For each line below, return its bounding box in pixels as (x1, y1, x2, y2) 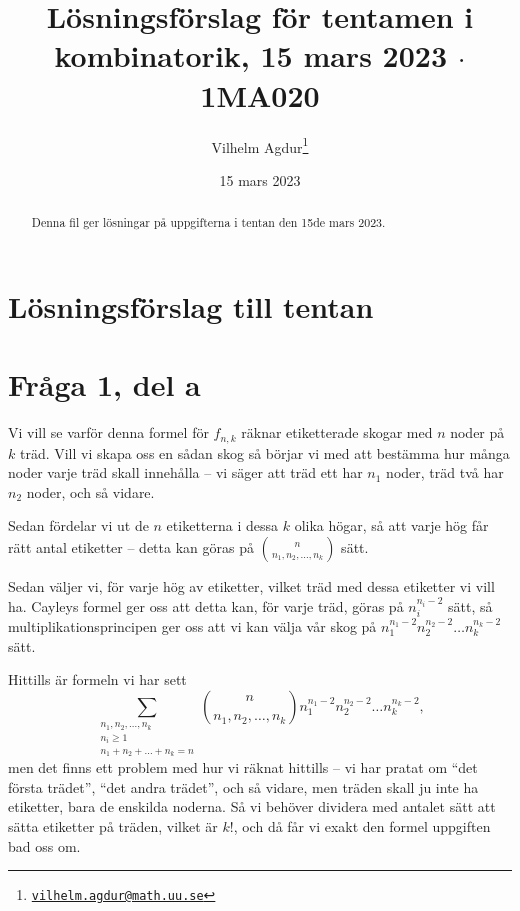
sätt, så (447, 595, 493, 616)
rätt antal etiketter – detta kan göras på (8, 536, 254, 557)
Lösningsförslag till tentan (8, 285, 374, 326)
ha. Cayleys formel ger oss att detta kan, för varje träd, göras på (8, 595, 404, 616)
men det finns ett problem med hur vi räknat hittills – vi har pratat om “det (8, 757, 478, 778)
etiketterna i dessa (166, 515, 279, 536)
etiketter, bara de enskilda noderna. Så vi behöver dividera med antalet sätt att (8, 796, 496, 817)
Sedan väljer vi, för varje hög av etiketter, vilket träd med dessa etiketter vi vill (8, 575, 495, 596)
